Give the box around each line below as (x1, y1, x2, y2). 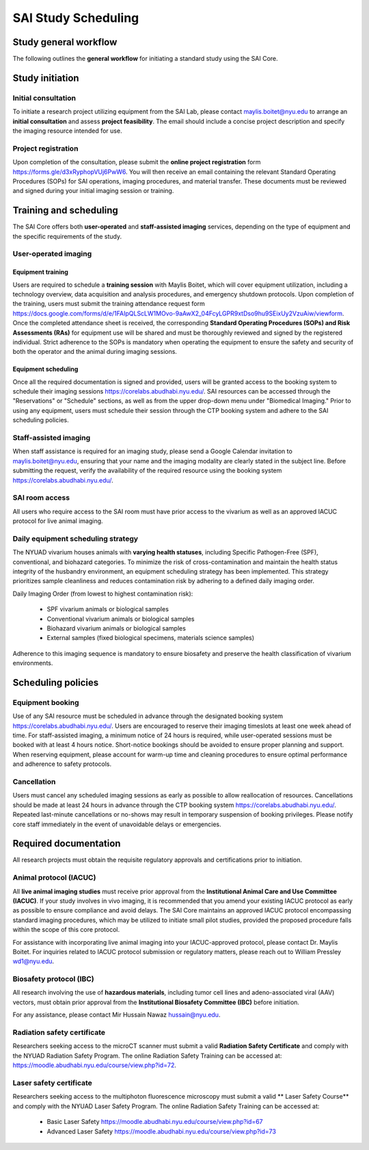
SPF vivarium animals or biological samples (46, 605, 169, 613)
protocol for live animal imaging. (12, 517, 103, 525)
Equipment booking (12, 698, 79, 707)
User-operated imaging (12, 249, 92, 259)
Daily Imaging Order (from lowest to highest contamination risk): (12, 589, 193, 598)
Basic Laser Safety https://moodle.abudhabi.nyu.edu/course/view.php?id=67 (46, 1118, 263, 1126)
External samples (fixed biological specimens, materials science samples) (46, 634, 255, 642)
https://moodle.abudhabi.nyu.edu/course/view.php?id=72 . (12, 1061, 177, 1069)
